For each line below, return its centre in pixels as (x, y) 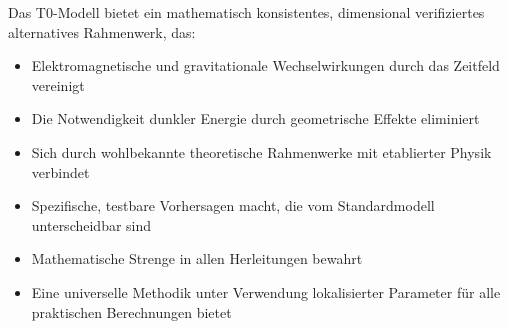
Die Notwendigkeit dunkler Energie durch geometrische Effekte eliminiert (255, 118)
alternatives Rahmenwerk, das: (102, 31)
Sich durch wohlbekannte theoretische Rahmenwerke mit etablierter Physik (261, 151)
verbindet (60, 171)
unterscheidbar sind (91, 224)
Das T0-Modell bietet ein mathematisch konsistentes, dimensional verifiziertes (246, 12)
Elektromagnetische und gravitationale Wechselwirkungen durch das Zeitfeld (265, 65)
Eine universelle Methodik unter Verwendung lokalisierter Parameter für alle (266, 291)
